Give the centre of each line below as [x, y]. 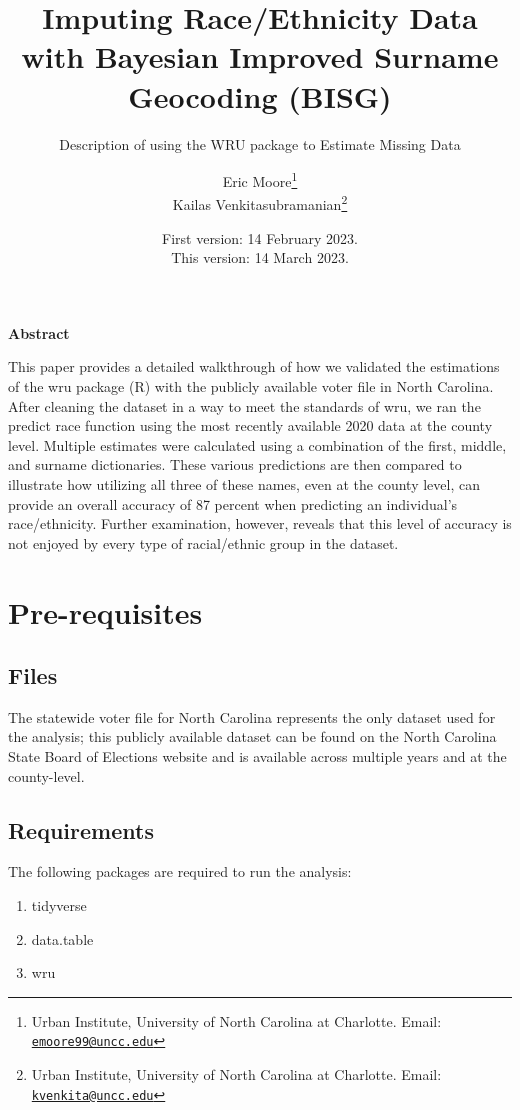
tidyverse [59, 905]
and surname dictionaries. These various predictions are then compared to [235, 464]
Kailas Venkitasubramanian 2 [260, 202]
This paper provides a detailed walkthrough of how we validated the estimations [254, 366]
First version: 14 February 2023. [260, 237]
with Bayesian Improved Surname [260, 56]
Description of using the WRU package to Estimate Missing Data [260, 143]
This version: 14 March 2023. [260, 257]
